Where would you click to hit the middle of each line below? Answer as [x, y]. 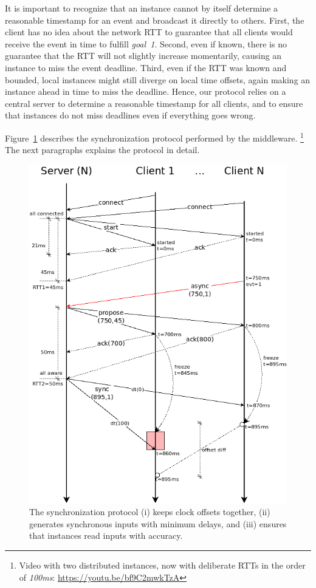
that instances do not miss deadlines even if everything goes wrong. [130, 115]
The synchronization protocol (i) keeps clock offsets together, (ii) [150, 512]
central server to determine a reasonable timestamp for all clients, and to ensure [154, 103]
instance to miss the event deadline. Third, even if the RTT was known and [146, 67]
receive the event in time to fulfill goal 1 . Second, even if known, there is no [146, 43]
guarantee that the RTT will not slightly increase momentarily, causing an [143, 56]
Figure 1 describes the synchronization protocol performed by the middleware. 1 [154, 137]
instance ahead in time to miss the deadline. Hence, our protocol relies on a [146, 91]
